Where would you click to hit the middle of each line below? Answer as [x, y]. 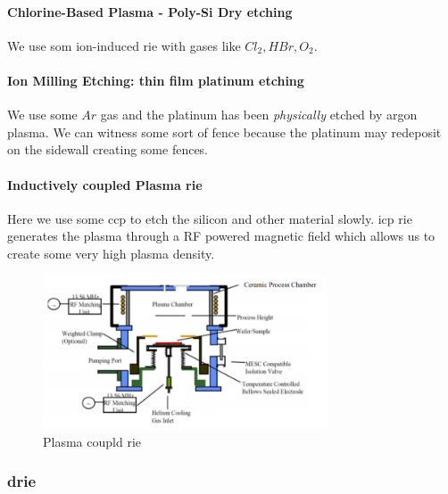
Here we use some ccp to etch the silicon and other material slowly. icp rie [210, 218]
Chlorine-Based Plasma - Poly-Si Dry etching [150, 11]
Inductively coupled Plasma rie [105, 184]
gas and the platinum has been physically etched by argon [259, 115]
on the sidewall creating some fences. [108, 149]
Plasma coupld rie [92, 441]
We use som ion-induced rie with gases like [124, 45]
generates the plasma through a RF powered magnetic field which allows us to [221, 236]
